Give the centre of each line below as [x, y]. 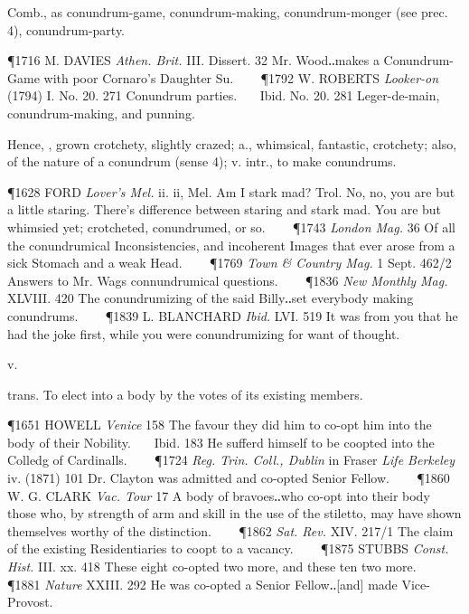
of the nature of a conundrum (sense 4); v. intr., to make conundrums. [202, 161]
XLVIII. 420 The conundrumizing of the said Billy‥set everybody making [211, 298]
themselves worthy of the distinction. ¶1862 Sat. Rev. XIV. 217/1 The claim [230, 530]
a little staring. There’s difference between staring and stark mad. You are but [225, 209]
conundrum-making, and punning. [101, 113]
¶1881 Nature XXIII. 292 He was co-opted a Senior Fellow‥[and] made [202, 584]
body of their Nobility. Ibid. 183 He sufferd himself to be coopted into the [221, 442]
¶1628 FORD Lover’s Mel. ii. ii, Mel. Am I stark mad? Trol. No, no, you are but [231, 191]
